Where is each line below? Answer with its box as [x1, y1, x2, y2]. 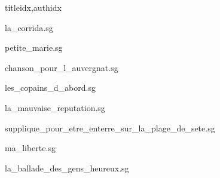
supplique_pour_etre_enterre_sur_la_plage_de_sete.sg [5, 121, 215, 134]
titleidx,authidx [5, 1, 62, 13]
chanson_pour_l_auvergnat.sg [5, 61, 118, 73]
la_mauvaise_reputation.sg [5, 101, 105, 113]
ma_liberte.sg [5, 142, 56, 154]
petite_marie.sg [5, 41, 63, 54]
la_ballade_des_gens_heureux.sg [5, 161, 129, 174]
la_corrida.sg [5, 21, 53, 33]
